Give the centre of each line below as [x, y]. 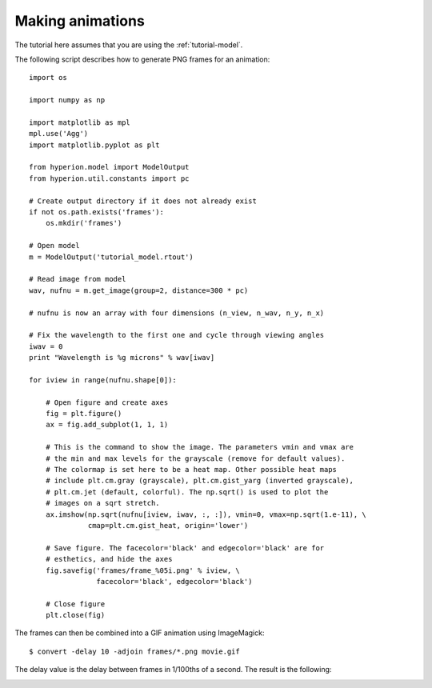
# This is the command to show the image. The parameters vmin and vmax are [200, 447]
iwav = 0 [46, 346]
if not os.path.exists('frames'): [96, 212]
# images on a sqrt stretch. [102, 503]
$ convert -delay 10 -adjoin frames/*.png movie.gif [134, 651]
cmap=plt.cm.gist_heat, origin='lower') [168, 525]
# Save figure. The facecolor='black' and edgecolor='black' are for [185, 548]
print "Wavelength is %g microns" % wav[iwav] [122, 358]
